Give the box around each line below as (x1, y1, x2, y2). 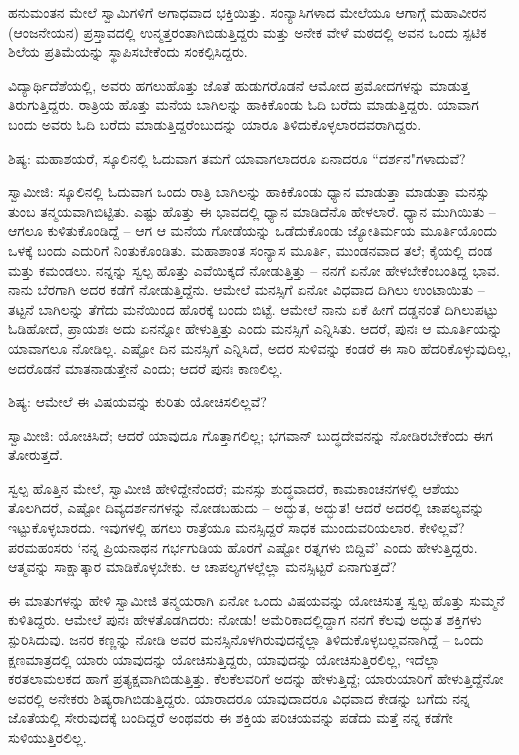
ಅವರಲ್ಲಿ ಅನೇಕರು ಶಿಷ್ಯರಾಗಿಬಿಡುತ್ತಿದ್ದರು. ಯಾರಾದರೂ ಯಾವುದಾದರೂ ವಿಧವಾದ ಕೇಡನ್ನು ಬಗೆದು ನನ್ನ (8, 687, 470, 708)
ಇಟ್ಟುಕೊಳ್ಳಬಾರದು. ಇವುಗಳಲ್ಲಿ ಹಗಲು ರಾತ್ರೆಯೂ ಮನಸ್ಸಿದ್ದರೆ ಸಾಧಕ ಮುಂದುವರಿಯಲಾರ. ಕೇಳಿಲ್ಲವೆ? (8, 517, 465, 538)
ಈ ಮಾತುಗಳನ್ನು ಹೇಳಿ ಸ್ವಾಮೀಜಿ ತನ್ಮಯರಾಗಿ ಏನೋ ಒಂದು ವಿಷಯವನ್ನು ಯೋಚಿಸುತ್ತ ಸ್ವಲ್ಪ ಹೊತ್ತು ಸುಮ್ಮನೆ (8, 589, 505, 610)
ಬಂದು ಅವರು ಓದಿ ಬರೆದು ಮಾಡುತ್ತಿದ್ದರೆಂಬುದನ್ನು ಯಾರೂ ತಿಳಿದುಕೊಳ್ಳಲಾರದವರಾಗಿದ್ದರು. (8, 113, 422, 134)
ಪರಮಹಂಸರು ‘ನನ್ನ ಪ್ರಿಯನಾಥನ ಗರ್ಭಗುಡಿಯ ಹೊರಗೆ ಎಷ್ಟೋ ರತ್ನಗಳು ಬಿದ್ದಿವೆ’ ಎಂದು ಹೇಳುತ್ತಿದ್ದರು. (8, 536, 478, 557)
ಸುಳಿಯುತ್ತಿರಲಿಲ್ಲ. (8, 727, 87, 747)
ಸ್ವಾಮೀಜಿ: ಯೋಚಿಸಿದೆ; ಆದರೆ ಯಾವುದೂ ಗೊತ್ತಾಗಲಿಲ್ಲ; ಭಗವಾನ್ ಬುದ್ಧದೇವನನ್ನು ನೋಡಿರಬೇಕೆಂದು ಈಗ (8, 424, 493, 445)
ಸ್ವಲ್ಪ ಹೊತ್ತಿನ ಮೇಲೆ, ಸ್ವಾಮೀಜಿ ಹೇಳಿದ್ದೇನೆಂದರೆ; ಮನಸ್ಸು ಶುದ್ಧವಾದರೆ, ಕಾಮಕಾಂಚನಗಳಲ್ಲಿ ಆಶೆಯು (8, 477, 459, 498)
